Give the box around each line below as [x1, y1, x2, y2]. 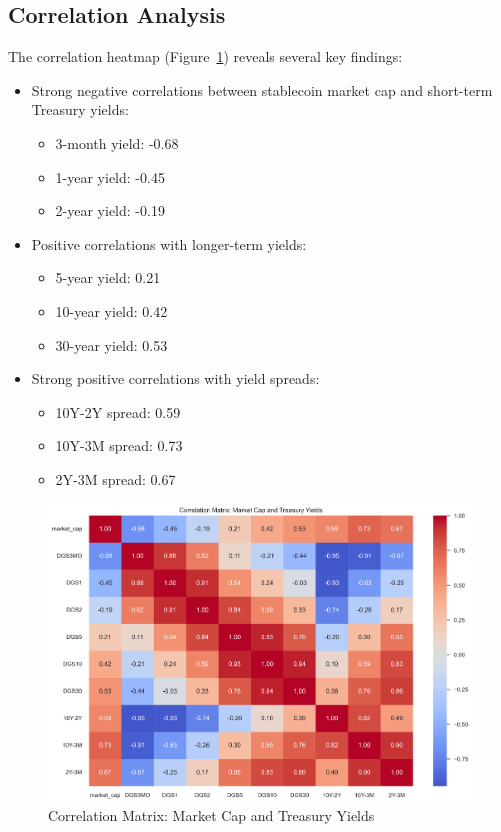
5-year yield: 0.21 [55, 267, 161, 288]
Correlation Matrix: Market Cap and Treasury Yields [48, 805, 375, 826]
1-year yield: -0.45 [55, 166, 165, 187]
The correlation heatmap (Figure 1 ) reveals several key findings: [8, 46, 403, 67]
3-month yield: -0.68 [55, 132, 179, 153]
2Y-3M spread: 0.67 [55, 468, 176, 489]
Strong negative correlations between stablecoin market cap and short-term [31, 79, 493, 100]
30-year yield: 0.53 [55, 334, 168, 355]
